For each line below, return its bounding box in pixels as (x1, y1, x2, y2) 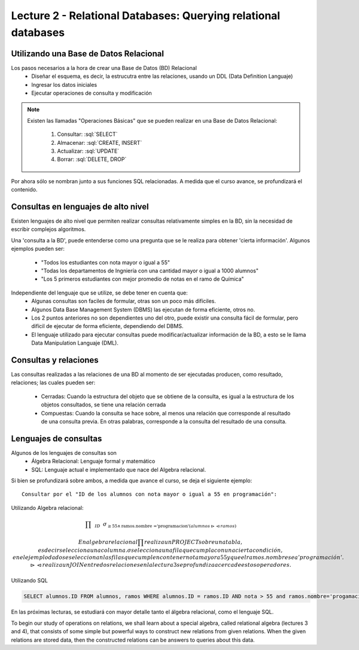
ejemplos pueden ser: (11, 245, 65, 253)
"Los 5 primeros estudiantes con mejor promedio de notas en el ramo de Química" (41, 275, 245, 283)
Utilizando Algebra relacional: (11, 504, 84, 511)
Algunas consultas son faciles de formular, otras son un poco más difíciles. (31, 297, 217, 305)
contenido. (11, 186, 38, 193)
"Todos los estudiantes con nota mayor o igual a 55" (41, 259, 171, 266)
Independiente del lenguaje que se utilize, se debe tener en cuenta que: (11, 289, 188, 296)
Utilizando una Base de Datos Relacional (11, 48, 165, 59)
